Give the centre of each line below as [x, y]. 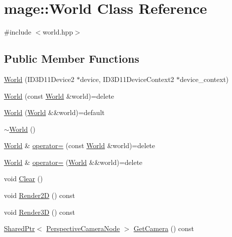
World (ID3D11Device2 [39, 79]
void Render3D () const [40, 212]
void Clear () [23, 178]
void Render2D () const [40, 195]
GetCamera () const [164, 228]
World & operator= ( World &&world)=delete [73, 162]
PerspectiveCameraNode [83, 228]
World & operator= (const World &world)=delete [80, 145]
